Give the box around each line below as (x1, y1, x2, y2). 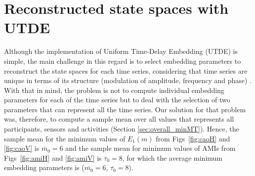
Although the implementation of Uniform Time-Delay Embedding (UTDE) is (4, 46, 238, 56)
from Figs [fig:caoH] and (156, 133, 230, 143)
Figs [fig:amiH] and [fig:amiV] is (4, 152, 102, 163)
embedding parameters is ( (4, 162, 85, 173)
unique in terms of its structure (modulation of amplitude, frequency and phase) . (4, 75, 252, 86)
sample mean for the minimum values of (4, 133, 126, 143)
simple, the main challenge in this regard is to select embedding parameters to (4, 55, 241, 66)
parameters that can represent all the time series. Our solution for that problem (4, 104, 246, 114)
